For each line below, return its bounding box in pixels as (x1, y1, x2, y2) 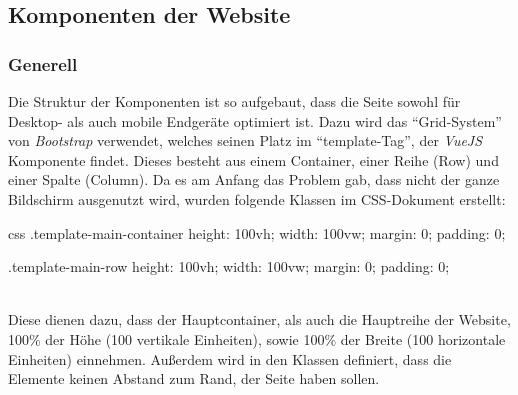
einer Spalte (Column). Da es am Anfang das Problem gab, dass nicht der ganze (8, 169, 500, 190)
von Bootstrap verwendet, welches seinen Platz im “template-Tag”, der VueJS (8, 130, 483, 151)
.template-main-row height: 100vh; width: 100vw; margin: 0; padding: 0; (8, 256, 450, 277)
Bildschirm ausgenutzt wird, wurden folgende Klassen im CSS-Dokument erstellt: (8, 188, 506, 209)
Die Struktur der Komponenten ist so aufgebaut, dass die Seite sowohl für (8, 91, 461, 111)
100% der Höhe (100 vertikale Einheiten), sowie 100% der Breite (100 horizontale (8, 328, 506, 349)
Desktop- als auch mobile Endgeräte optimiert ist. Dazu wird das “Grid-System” (8, 110, 502, 131)
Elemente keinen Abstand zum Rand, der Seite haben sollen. (8, 368, 380, 389)
